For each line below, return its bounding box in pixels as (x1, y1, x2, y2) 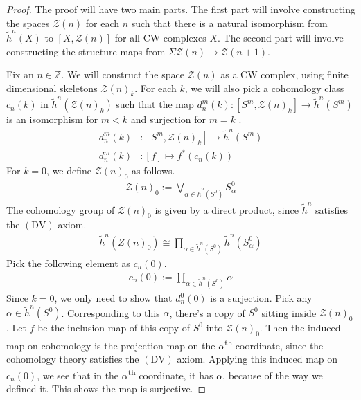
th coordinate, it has (127, 365, 213, 382)
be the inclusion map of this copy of (37, 320, 191, 335)
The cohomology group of (6, 202, 115, 217)
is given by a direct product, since (155, 202, 299, 217)
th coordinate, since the (224, 336, 324, 352)
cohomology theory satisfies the (6, 352, 139, 366)
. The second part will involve (217, 30, 344, 44)
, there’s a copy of (169, 305, 245, 320)
